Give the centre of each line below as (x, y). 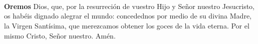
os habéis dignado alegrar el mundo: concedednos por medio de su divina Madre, (128, 16)
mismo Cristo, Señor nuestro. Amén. (60, 35)
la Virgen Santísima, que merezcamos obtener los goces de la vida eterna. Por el (127, 25)
